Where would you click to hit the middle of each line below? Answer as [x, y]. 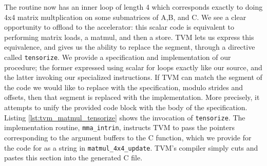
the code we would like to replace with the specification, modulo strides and [124, 87]
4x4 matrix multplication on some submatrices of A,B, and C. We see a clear [125, 17]
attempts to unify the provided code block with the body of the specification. [126, 107]
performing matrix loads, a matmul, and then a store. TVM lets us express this [129, 37]
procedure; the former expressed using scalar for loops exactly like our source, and [133, 67]
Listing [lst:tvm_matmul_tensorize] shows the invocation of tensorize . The [125, 117]
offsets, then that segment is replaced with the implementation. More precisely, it [132, 97]
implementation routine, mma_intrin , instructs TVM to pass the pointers [119, 127]
